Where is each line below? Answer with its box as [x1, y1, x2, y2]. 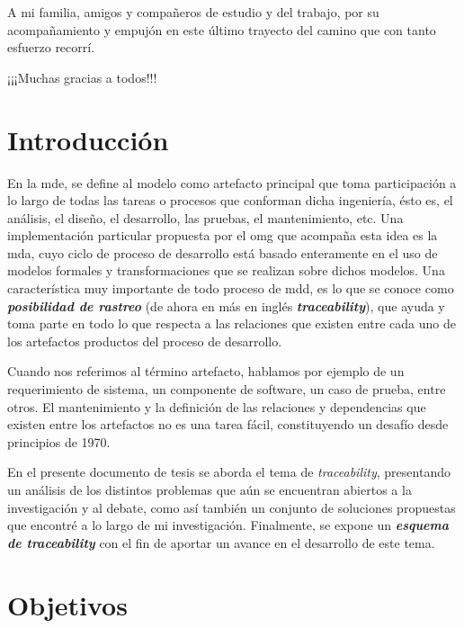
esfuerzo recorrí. [7, 38, 95, 57]
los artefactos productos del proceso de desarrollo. [7, 331, 282, 350]
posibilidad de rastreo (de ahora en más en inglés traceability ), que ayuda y [7, 296, 445, 315]
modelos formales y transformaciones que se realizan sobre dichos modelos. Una [7, 261, 445, 280]
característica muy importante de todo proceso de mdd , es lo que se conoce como [7, 279, 454, 298]
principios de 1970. [7, 432, 111, 451]
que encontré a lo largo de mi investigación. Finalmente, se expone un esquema [7, 516, 450, 534]
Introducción [7, 121, 169, 157]
